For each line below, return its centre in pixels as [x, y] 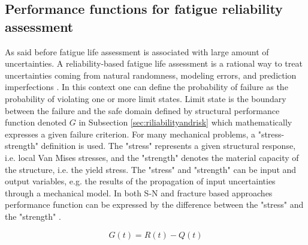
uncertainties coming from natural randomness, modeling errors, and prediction [151, 75]
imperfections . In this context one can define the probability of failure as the [147, 87]
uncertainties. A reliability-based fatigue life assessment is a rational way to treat [154, 63]
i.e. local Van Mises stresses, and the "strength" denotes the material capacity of [152, 157]
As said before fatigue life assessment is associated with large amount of [137, 51]
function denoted [36, 122]
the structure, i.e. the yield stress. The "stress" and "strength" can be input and [151, 169]
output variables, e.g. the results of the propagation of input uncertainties [140, 181]
